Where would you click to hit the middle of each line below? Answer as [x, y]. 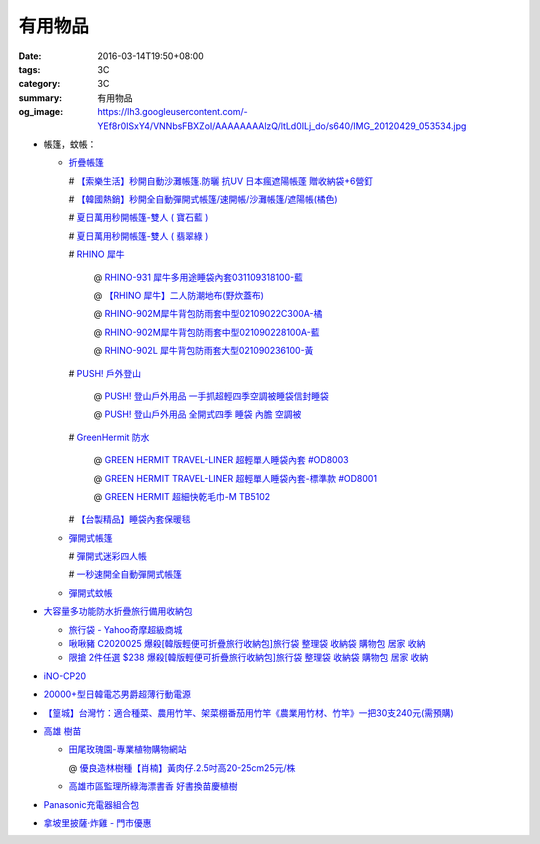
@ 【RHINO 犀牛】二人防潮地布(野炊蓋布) [179, 296]
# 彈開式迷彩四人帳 [107, 556]
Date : [30, 56]
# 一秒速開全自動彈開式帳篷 [125, 574]
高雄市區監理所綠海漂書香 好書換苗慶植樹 [153, 786]
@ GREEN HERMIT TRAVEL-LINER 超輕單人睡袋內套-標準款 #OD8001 [235, 478]
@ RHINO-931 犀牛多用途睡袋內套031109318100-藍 [198, 277]
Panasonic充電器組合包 [91, 804]
